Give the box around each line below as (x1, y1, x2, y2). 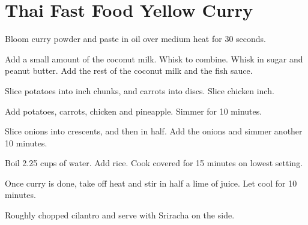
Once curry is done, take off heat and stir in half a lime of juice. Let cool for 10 (5, 176, 297, 189)
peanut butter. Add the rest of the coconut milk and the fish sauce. (5, 64, 253, 77)
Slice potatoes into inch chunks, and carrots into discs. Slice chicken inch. (5, 84, 274, 97)
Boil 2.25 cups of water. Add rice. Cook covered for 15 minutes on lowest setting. (5, 157, 303, 169)
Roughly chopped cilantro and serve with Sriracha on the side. (5, 209, 235, 221)
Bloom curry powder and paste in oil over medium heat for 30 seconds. (5, 32, 266, 45)
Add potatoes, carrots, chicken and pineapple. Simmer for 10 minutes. (5, 104, 262, 117)
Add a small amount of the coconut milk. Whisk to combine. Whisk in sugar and (5, 52, 303, 65)
